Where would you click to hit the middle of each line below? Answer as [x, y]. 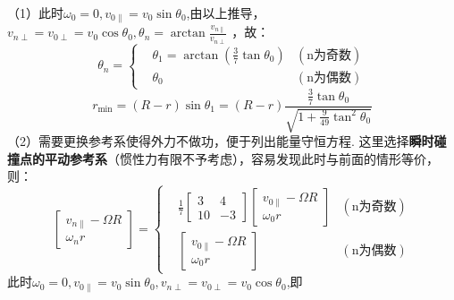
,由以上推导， [226, 13]
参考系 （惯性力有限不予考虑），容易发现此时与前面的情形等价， [254, 158]
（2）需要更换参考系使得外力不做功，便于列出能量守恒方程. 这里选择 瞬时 [221, 141]
